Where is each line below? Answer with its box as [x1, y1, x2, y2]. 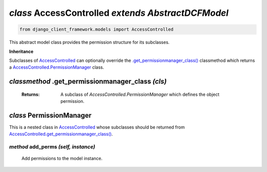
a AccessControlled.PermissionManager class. [9, 64, 104, 70]
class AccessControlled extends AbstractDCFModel [9, 7, 229, 18]
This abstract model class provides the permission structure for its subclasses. [9, 40, 170, 45]
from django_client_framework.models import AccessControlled [19, 27, 174, 32]
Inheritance [9, 48, 34, 54]
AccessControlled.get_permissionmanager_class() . [9, 131, 113, 137]
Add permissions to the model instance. [21, 156, 103, 162]
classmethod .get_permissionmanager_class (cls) [9, 77, 167, 86]
